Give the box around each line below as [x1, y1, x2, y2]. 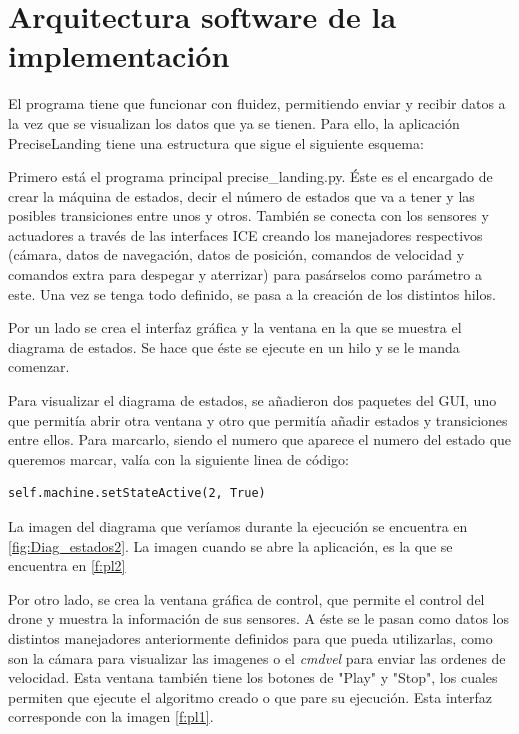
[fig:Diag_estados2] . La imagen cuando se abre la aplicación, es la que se [8, 535, 453, 556]
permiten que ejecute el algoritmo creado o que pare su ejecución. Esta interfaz [8, 686, 492, 707]
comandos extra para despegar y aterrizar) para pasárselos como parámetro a [8, 264, 483, 285]
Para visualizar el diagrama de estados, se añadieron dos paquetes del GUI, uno [8, 390, 497, 411]
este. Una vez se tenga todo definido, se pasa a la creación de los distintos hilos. [8, 283, 496, 304]
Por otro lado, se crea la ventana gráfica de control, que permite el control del [8, 588, 485, 609]
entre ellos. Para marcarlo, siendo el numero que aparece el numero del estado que [8, 429, 512, 450]
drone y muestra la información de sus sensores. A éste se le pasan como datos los [8, 608, 510, 629]
